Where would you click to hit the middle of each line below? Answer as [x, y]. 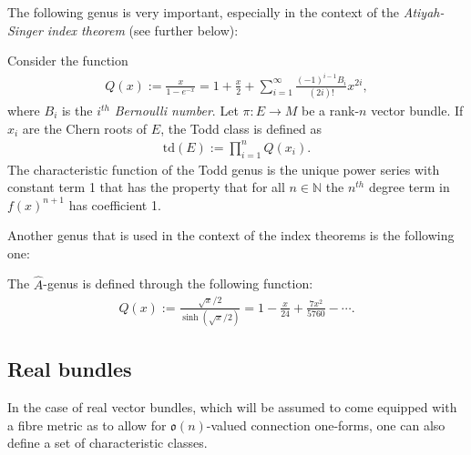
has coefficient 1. [115, 204]
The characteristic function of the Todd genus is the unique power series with [224, 169]
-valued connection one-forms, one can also [326, 425]
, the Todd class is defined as [241, 128]
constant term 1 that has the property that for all [146, 187]
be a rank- [331, 110]
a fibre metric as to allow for [87, 425]
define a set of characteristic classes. [108, 443]
